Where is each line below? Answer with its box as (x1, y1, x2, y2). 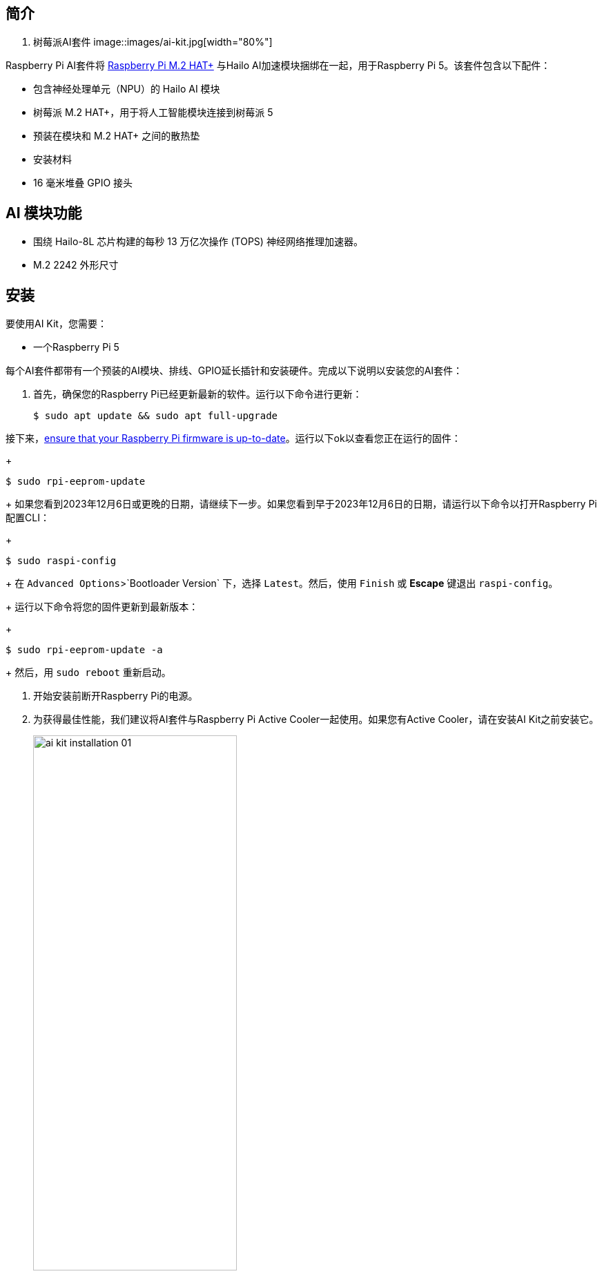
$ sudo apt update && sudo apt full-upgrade (33, 410, 278, 422)
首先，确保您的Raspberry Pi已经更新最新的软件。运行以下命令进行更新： (33, 388, 362, 400)
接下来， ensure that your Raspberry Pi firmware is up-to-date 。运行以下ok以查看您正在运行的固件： (6, 432, 461, 445)
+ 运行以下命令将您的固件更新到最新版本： (6, 601, 199, 613)
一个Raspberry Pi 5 (33, 341, 119, 354)
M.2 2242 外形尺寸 (33, 259, 119, 271)
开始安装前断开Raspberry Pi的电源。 (33, 690, 198, 702)
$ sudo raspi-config (6, 555, 117, 567)
